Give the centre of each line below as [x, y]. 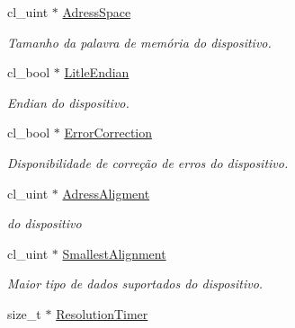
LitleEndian [97, 72]
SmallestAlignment [114, 253]
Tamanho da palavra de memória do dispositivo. [139, 42]
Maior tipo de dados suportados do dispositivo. [135, 284]
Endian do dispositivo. [68, 102]
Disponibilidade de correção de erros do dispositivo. [148, 162]
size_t [24, 313]
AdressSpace [97, 12]
